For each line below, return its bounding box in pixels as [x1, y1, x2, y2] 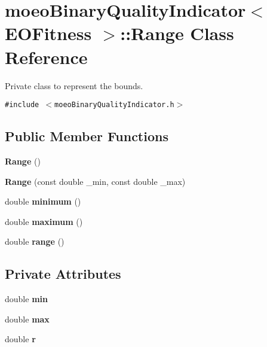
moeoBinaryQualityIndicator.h [54, 101, 174, 109]
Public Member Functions [5, 127, 168, 145]
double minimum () [5, 195, 81, 208]
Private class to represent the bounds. [5, 79, 143, 92]
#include [5, 101, 39, 109]
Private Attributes [5, 264, 121, 283]
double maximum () [5, 215, 83, 227]
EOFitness [5, 21, 92, 45]
